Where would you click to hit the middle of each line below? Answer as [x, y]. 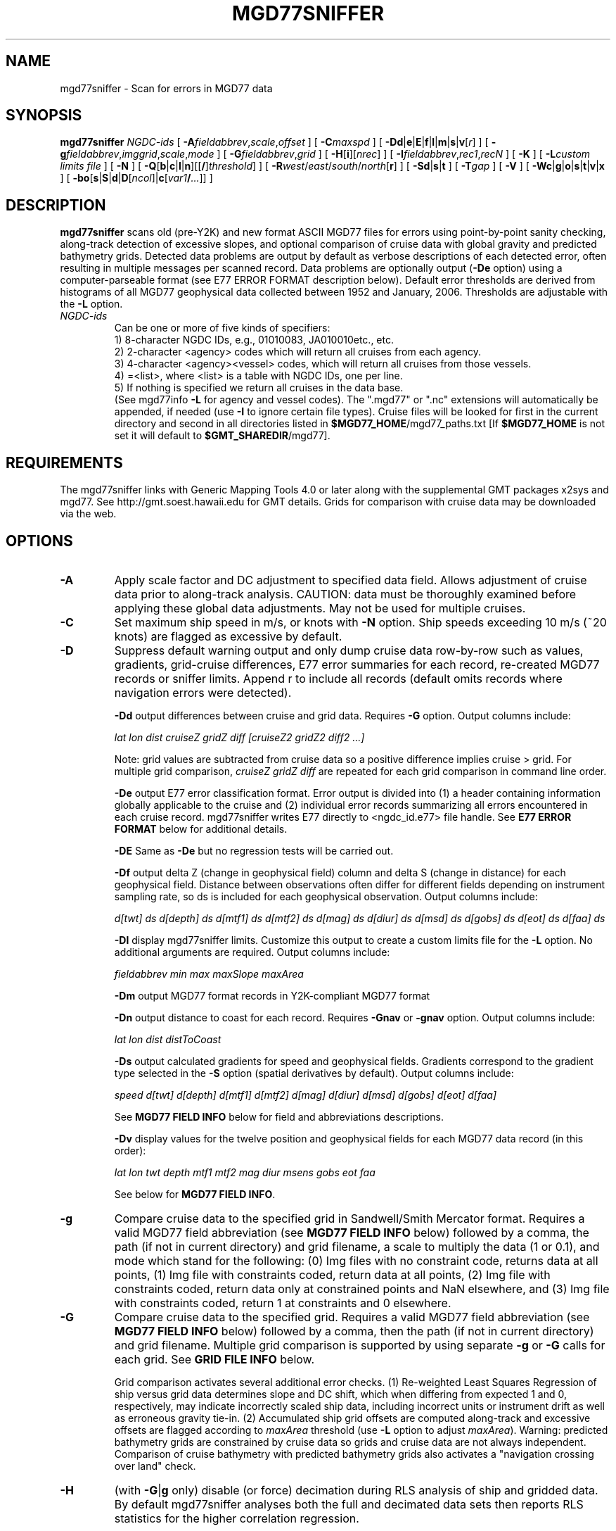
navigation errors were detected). [203, 692]
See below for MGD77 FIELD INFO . [195, 1194]
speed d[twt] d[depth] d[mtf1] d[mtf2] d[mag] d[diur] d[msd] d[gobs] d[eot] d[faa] [306, 1095]
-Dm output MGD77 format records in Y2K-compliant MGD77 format [272, 995]
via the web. [88, 514]
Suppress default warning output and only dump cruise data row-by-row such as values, [349, 650]
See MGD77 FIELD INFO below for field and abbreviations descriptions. [279, 1116]
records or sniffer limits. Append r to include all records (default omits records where [338, 678]
